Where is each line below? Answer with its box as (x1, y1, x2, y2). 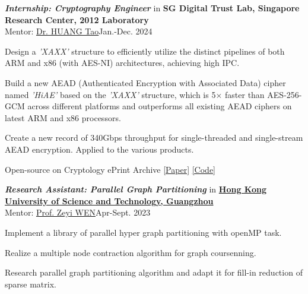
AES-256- (267, 88, 302, 100)
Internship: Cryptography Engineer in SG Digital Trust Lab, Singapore (5, 2, 300, 14)
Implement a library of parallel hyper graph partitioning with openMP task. (5, 226, 282, 238)
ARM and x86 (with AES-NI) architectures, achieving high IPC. (5, 56, 240, 69)
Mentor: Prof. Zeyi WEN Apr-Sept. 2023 (5, 206, 151, 219)
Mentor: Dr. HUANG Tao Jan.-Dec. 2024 (5, 25, 153, 37)
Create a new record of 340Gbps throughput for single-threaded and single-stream (5, 131, 303, 144)
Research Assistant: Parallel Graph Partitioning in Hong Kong (5, 183, 267, 195)
